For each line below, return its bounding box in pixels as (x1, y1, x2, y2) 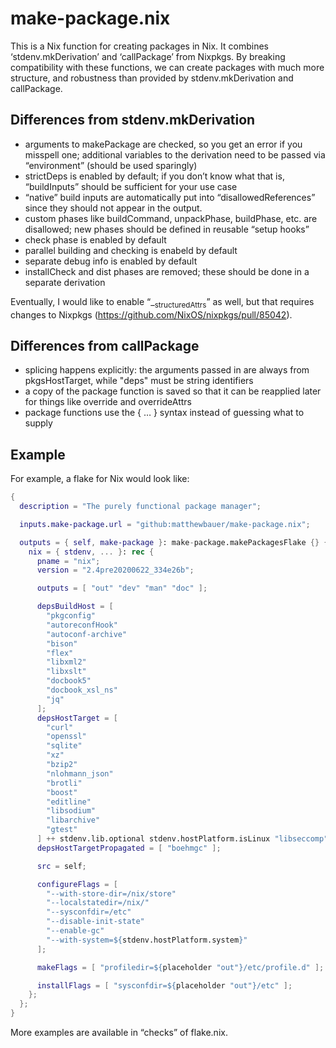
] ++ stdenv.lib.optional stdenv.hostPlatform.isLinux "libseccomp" (36, 834, 329, 844)
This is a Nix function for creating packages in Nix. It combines (10, 40, 269, 52)
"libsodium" (46, 806, 97, 816)
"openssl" (46, 732, 87, 742)
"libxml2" (46, 657, 87, 667)
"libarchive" (46, 815, 101, 826)
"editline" (46, 797, 92, 807)
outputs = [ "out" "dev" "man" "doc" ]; (36, 583, 208, 594)
